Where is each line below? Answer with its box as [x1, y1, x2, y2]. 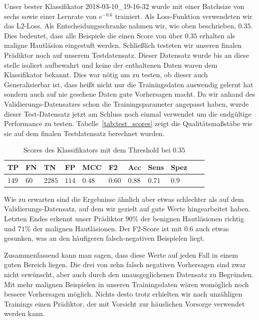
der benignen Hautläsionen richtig [140, 213, 244, 224]
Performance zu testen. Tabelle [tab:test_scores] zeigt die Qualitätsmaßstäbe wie [4, 118, 253, 129]
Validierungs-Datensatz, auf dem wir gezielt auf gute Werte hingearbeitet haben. [4, 203, 251, 214]
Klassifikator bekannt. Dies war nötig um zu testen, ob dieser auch [4, 69, 208, 80]
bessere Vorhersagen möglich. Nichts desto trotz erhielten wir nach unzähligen [4, 289, 243, 299]
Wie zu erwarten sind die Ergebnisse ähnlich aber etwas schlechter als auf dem [4, 193, 244, 204]
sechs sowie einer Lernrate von [4, 10, 97, 21]
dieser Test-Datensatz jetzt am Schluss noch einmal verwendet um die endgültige [4, 108, 252, 119]
